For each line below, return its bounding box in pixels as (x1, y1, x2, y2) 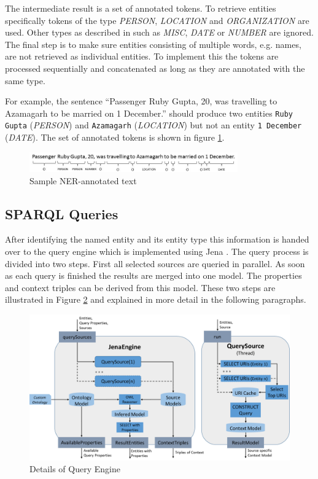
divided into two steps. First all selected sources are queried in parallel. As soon (5, 257, 305, 270)
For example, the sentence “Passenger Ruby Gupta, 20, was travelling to (5, 95, 277, 107)
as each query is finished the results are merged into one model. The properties (5, 269, 302, 282)
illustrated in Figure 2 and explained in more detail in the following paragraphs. (5, 293, 306, 306)
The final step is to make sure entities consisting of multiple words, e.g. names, (5, 37, 301, 50)
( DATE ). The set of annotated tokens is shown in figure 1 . (5, 131, 225, 144)
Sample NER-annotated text (29, 174, 137, 187)
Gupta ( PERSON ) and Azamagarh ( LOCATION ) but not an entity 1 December (5, 119, 302, 131)
